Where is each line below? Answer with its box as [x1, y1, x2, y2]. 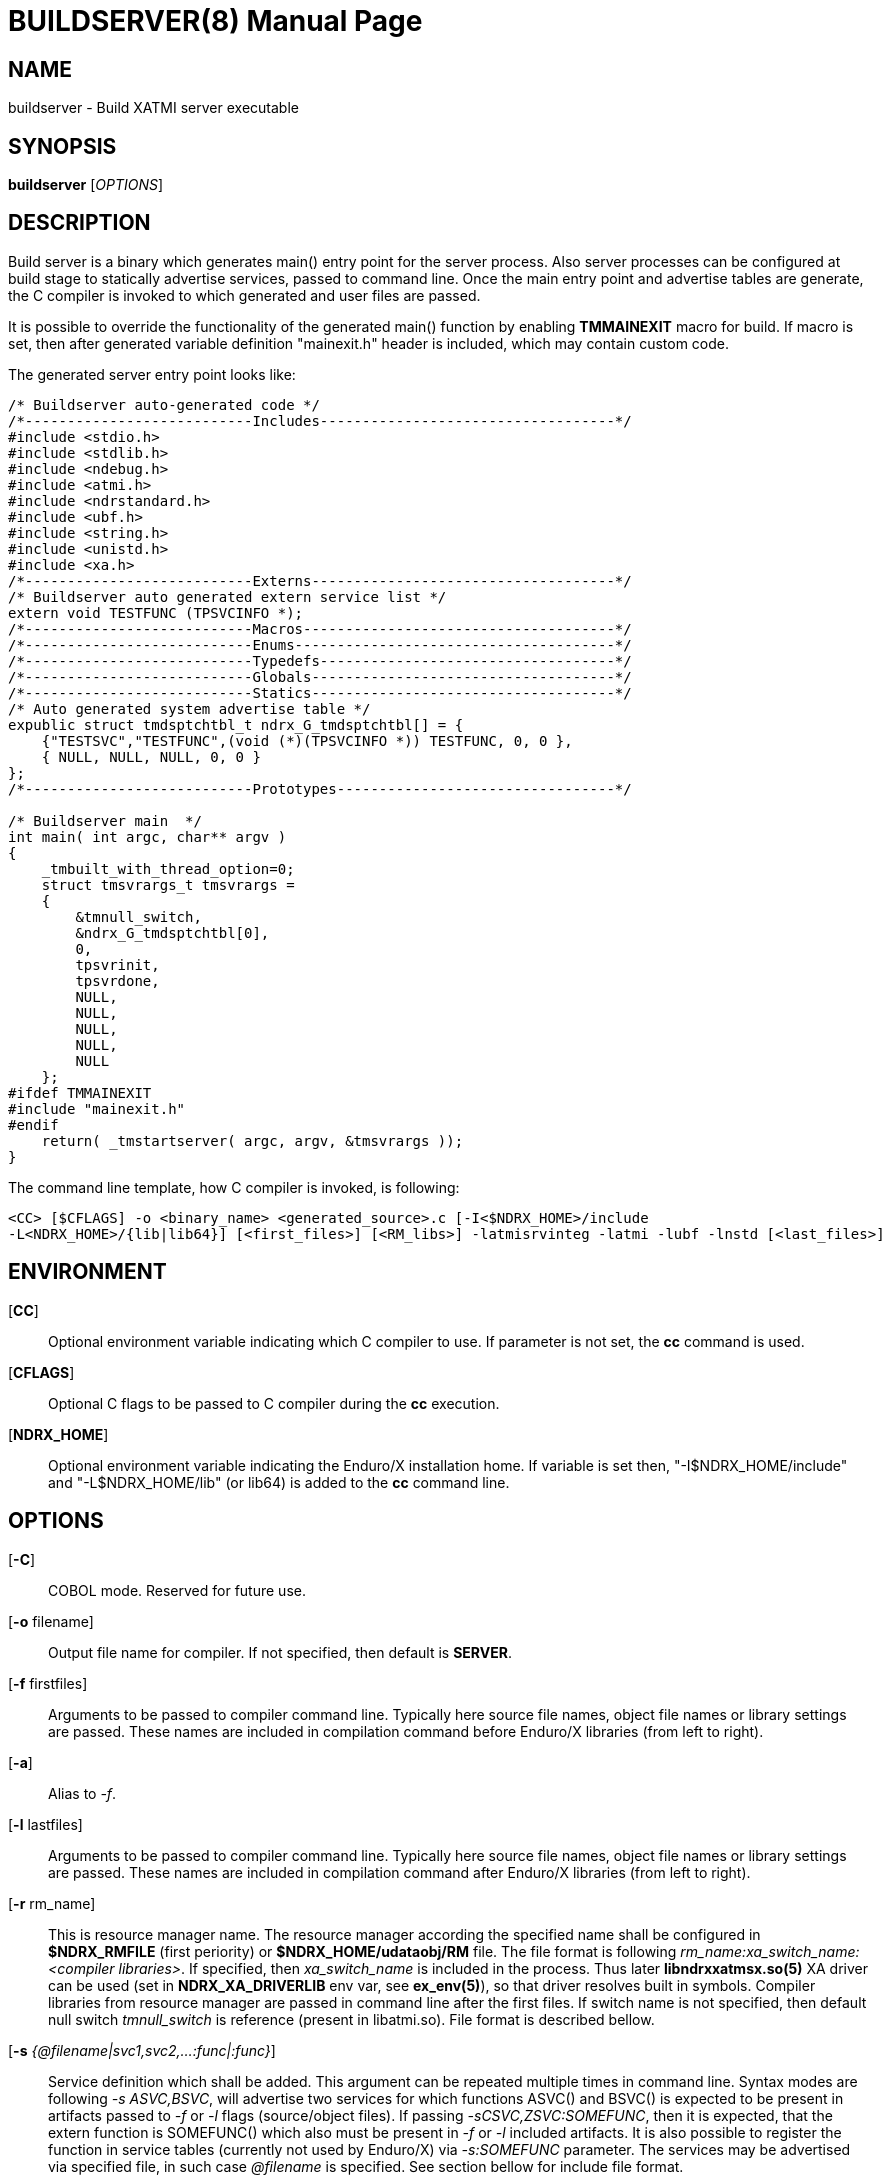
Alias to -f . [48, 1784, 117, 1802]
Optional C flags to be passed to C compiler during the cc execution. [48, 1394, 500, 1412]
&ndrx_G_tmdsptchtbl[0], [75, 924, 270, 941]
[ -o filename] [8, 1612, 94, 1630]
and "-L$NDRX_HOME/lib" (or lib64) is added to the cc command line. [48, 1473, 510, 1491]
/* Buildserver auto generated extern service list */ [8, 588, 447, 605]
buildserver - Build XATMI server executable [8, 99, 299, 117]
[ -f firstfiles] [8, 1674, 88, 1692]
